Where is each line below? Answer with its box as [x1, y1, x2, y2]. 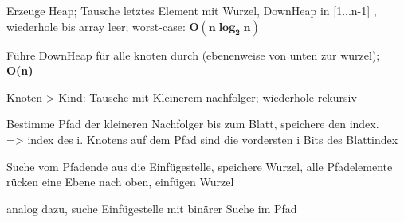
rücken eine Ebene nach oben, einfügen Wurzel [6, 173, 234, 190]
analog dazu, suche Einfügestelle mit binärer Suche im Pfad [6, 200, 297, 216]
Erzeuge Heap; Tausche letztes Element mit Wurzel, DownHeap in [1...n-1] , [6, 2, 377, 18]
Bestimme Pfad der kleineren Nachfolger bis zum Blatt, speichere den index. [6, 115, 379, 132]
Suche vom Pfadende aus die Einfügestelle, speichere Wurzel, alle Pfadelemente [6, 158, 393, 174]
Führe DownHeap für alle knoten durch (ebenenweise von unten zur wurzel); [6, 46, 380, 63]
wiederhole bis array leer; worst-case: [6, 18, 186, 34]
